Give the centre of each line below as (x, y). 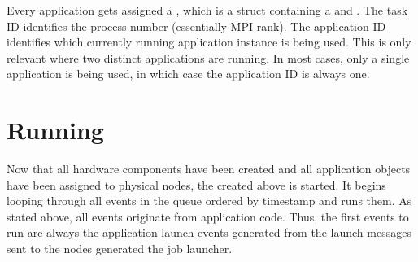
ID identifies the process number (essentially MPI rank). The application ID (196, 26)
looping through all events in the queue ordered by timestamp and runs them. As (209, 201)
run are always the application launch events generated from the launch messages (209, 232)
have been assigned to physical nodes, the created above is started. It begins (196, 184)
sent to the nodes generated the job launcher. (120, 249)
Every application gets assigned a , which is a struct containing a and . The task (207, 10)
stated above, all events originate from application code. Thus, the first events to (208, 216)
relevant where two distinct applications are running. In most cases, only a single (208, 57)
